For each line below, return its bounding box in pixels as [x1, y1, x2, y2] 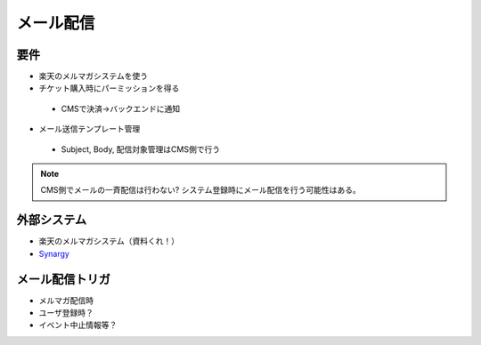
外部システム [16, 213, 87, 228]
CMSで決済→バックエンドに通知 [61, 103, 181, 114]
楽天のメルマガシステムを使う [38, 71, 149, 82]
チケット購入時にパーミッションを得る [38, 83, 180, 93]
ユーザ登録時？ [38, 308, 94, 317]
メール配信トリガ [16, 271, 110, 286]
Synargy [38, 248, 70, 259]
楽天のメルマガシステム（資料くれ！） [38, 236, 180, 246]
